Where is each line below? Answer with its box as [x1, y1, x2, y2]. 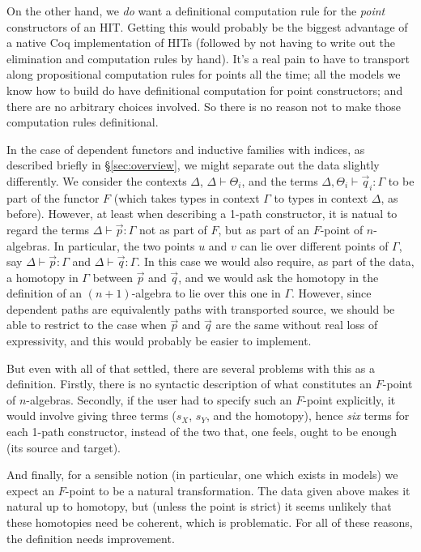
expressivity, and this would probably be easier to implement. [6, 332, 312, 349]
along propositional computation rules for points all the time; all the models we [6, 66, 401, 83]
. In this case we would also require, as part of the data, [137, 253, 415, 270]
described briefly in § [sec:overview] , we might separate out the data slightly [6, 156, 380, 173]
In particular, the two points [53, 237, 195, 254]
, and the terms [241, 172, 318, 189]
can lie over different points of [240, 237, 389, 254]
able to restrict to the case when [6, 316, 167, 333]
